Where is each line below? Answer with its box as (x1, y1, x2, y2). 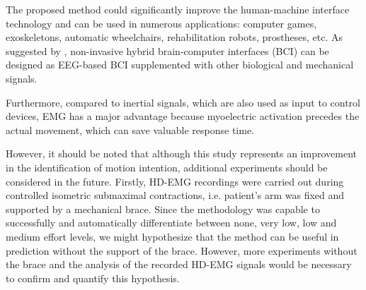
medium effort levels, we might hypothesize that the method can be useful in (6, 229, 339, 243)
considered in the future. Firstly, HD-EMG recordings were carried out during (6, 174, 344, 188)
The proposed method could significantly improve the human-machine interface (6, 2, 350, 16)
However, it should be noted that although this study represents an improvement (6, 146, 357, 161)
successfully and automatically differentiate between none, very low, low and (6, 215, 337, 230)
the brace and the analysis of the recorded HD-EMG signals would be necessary (6, 257, 352, 272)
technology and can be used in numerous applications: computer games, (6, 16, 317, 30)
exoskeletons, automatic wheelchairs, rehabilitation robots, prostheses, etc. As (6, 30, 343, 44)
